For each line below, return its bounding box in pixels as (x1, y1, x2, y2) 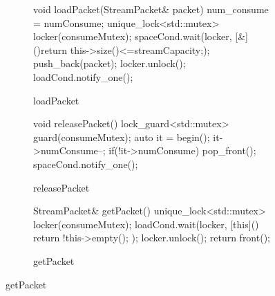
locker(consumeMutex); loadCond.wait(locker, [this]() (33, 216, 259, 231)
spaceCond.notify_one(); (33, 156, 138, 171)
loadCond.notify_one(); (33, 69, 133, 84)
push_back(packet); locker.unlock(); (33, 56, 186, 71)
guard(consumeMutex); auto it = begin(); (33, 129, 210, 144)
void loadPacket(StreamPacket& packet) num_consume (33, 2, 269, 16)
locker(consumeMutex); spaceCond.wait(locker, (33, 29, 232, 44)
